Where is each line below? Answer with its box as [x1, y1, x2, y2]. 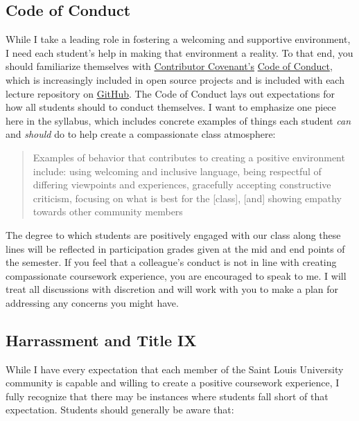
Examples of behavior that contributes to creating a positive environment [33, 150, 345, 164]
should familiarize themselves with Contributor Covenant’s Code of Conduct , [6, 59, 333, 73]
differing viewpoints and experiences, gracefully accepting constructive [33, 177, 331, 192]
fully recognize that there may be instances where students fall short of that [6, 388, 329, 403]
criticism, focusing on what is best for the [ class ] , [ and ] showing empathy [33, 190, 342, 205]
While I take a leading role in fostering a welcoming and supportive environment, [6, 32, 351, 46]
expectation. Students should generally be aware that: [6, 402, 234, 417]
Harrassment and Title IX [6, 329, 197, 350]
